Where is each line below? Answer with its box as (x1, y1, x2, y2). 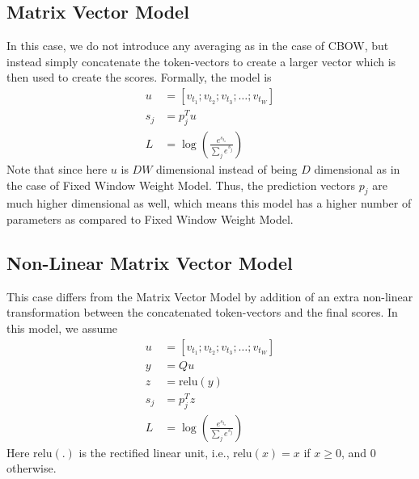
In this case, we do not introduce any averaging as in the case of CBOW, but (6, 37, 389, 54)
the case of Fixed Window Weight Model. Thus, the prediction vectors (6, 176, 356, 193)
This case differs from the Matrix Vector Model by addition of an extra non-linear (6, 288, 413, 305)
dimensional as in (314, 160, 400, 177)
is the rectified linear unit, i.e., (78, 443, 230, 460)
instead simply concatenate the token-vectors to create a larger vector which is (6, 53, 396, 69)
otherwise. (6, 460, 57, 477)
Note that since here (6, 160, 108, 177)
